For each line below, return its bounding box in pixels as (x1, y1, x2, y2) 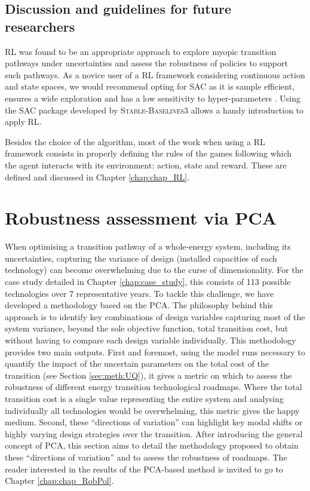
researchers (5, 17, 75, 35)
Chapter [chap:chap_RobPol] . (5, 474, 114, 487)
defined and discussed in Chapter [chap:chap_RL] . (5, 170, 190, 183)
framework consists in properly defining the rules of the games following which (5, 147, 292, 159)
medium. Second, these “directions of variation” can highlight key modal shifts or (5, 416, 303, 428)
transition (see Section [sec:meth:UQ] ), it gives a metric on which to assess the (5, 369, 292, 381)
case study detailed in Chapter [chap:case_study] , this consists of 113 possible (5, 275, 291, 288)
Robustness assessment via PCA (5, 205, 277, 230)
